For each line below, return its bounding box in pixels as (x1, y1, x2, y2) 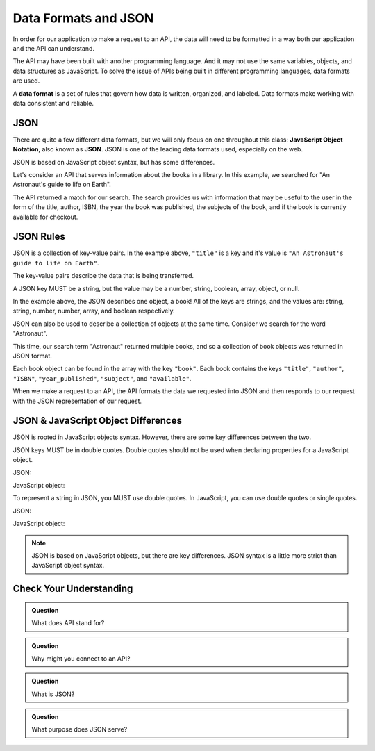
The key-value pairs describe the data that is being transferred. (12, 272, 194, 280)
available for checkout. (12, 213, 78, 221)
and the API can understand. (12, 44, 95, 52)
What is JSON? (31, 690, 75, 698)
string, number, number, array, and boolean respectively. (12, 306, 175, 315)
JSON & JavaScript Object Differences (12, 415, 182, 427)
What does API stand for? (31, 619, 105, 627)
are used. (12, 76, 40, 85)
